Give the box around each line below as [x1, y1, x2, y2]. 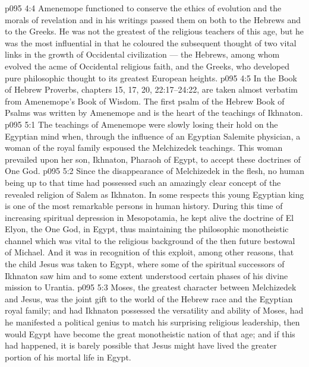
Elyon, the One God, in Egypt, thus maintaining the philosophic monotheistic [5, 223, 289, 235]
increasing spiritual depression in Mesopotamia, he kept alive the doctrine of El [5, 211, 294, 223]
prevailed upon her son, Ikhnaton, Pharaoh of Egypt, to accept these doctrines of [5, 153, 301, 165]
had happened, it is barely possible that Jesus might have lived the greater [5, 339, 277, 352]
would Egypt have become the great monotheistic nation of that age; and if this [5, 327, 295, 340]
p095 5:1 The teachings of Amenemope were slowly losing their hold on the [5, 118, 278, 130]
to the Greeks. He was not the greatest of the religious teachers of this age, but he [5, 25, 304, 37]
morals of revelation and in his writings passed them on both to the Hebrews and [5, 13, 301, 26]
